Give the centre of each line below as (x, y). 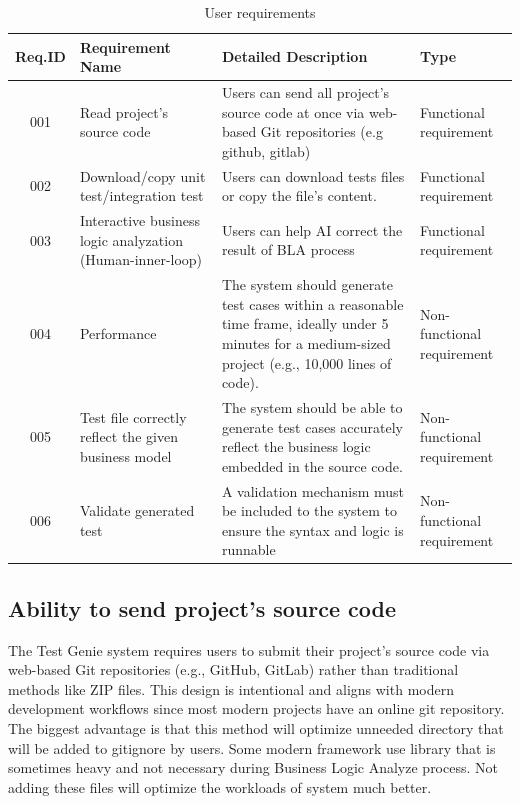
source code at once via (293, 111)
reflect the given (128, 436)
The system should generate (307, 284)
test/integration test (141, 195)
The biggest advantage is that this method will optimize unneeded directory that (256, 728)
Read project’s (124, 111)
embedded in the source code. (312, 465)
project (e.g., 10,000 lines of (306, 362)
